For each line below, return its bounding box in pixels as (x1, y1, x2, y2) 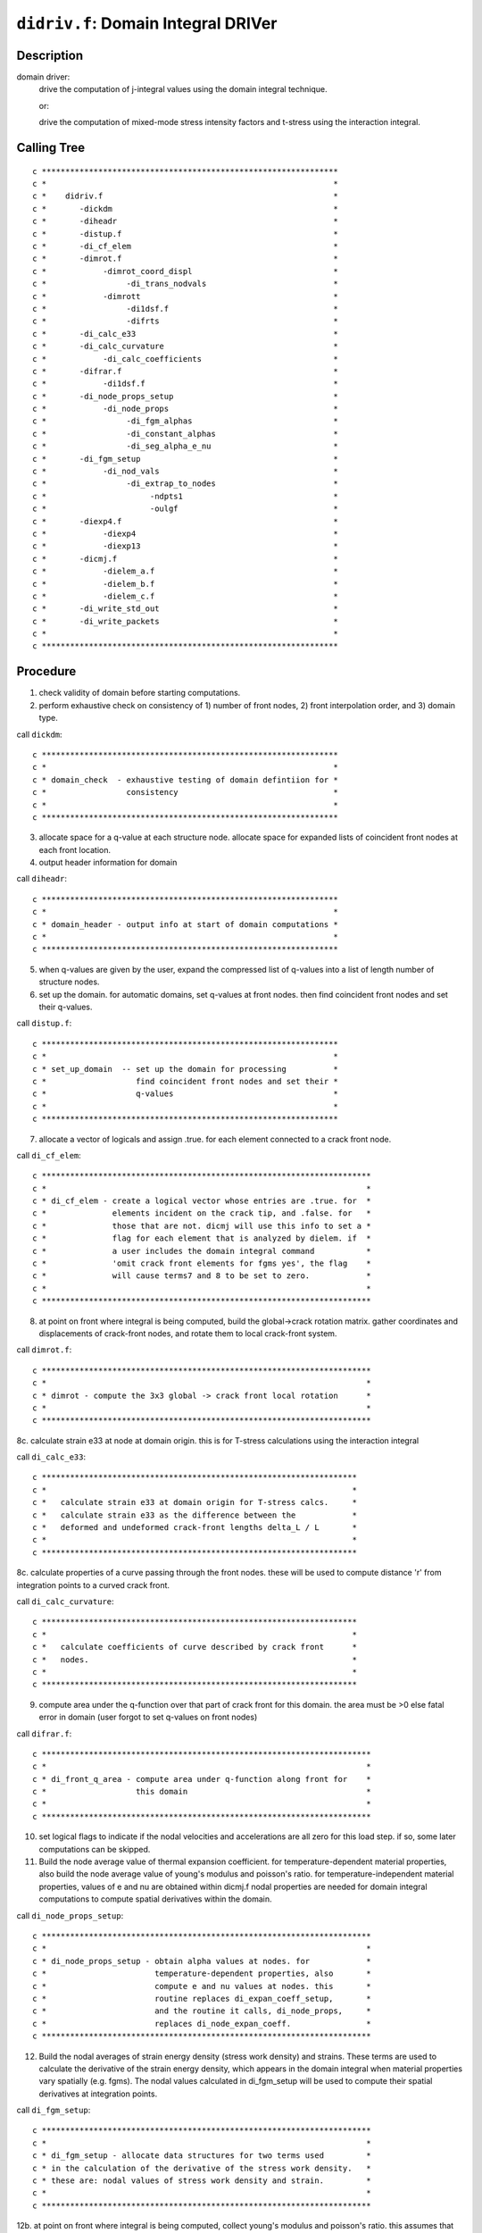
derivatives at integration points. (38, 2088, 158, 2099)
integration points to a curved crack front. (16, 1579, 170, 1590)
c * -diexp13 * (32, 541, 338, 551)
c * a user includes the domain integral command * (32, 1246, 371, 1256)
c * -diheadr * (32, 216, 338, 227)
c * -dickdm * (32, 204, 338, 213)
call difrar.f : (16, 1728, 72, 1739)
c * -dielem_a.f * (32, 566, 338, 576)
